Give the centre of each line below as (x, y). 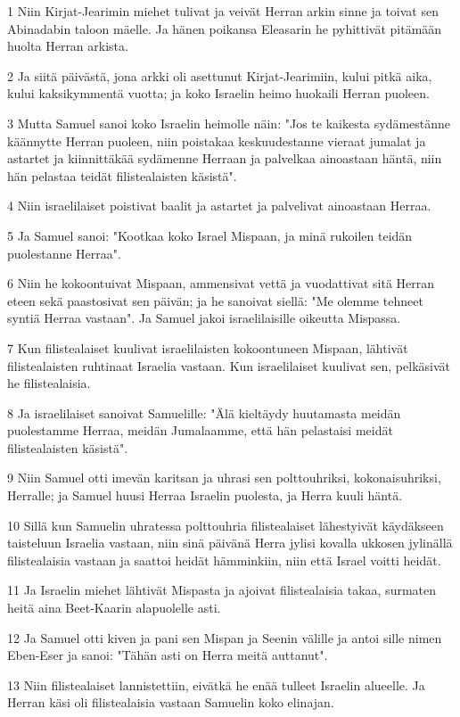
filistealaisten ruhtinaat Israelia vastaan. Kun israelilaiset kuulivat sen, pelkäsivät (229, 365)
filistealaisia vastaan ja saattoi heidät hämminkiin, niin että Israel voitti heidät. (224, 560)
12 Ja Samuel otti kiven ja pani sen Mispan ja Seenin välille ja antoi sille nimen (225, 637)
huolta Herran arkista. (68, 46)
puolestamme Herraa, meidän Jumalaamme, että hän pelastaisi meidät (200, 430)
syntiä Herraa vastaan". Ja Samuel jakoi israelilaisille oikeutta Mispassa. (204, 318)
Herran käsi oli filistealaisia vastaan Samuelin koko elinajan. (171, 702)
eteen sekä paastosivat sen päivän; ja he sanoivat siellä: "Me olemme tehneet (215, 300)
